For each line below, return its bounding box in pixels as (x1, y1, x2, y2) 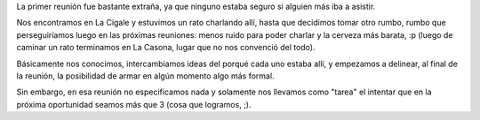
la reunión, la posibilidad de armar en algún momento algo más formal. (16, 71, 275, 81)
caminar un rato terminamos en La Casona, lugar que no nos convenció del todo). (16, 42, 316, 53)
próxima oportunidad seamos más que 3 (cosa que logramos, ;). (16, 99, 252, 109)
